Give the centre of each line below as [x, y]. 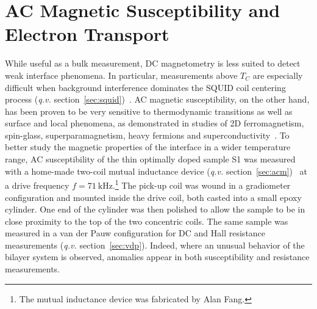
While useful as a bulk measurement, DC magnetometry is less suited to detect [153, 63]
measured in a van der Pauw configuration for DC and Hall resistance [135, 233]
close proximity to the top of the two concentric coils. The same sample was [147, 221]
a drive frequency [37, 185]
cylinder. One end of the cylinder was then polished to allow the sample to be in [155, 209]
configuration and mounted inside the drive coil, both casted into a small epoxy [153, 197]
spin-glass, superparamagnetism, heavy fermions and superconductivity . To [147, 135]
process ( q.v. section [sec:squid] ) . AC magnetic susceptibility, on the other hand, [157, 99]
